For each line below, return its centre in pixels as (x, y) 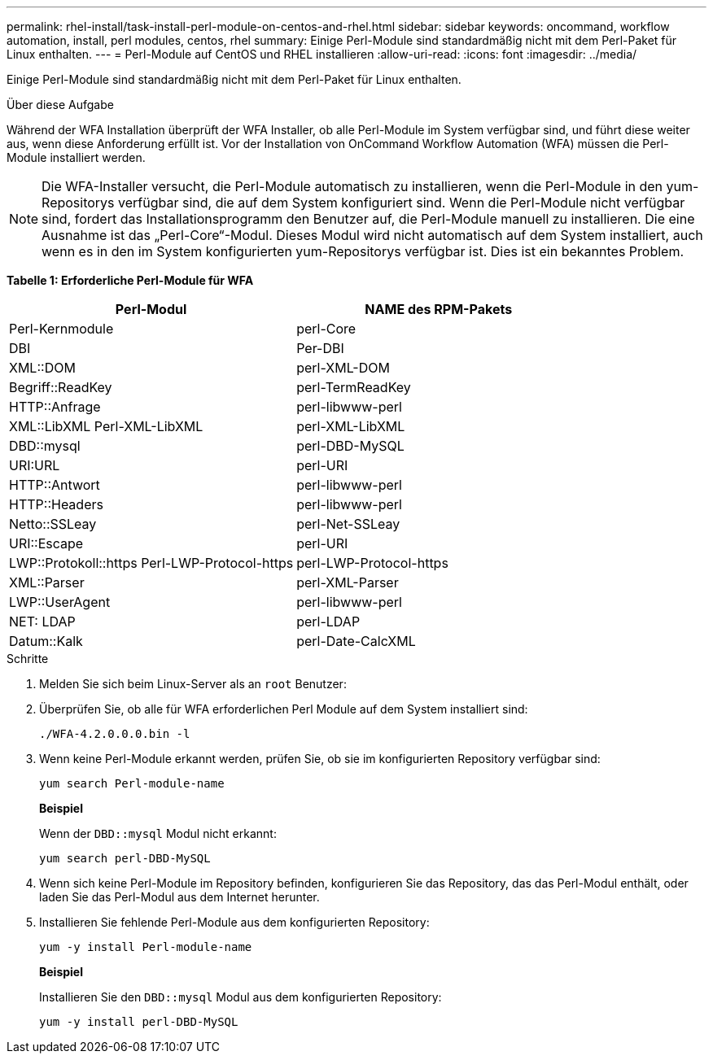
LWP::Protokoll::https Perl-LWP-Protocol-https (151, 563)
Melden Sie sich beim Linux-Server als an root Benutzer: (193, 684)
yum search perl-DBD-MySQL (125, 858)
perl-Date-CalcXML (356, 641)
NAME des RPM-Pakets (439, 309)
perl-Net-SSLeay (348, 524)
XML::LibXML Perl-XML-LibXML (106, 426)
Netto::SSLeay (53, 524)
